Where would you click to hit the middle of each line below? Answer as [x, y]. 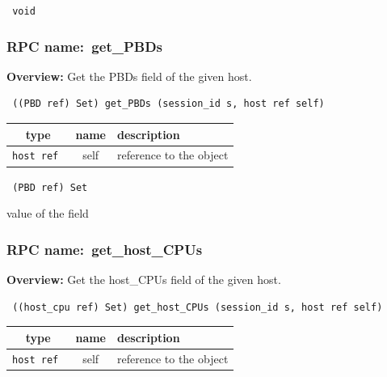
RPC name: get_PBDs [85, 46]
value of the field [48, 213]
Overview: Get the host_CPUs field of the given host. [144, 280]
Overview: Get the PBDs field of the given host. [129, 76]
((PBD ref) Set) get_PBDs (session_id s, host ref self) [168, 104]
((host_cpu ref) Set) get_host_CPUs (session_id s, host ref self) [198, 307]
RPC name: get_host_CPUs [105, 249]
